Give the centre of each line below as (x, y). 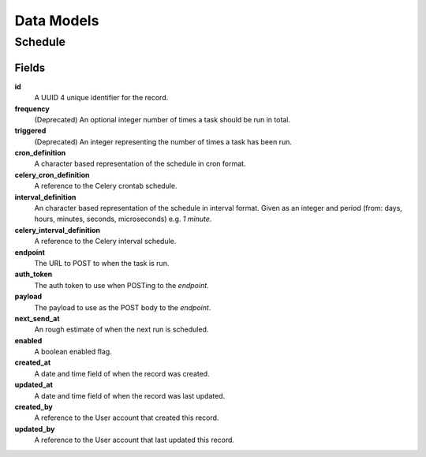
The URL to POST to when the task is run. (102, 263)
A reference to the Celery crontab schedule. (106, 186)
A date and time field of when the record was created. (122, 373)
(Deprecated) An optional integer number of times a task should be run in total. (163, 119)
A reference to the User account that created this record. (127, 418)
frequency (32, 109)
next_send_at (37, 318)
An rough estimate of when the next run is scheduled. (121, 330)
